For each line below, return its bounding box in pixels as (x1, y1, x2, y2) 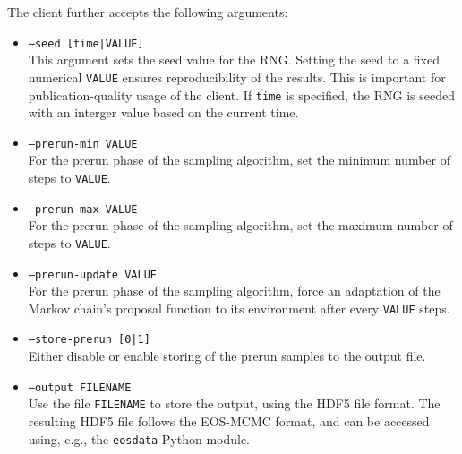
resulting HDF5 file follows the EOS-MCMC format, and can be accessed (28, 412, 430, 431)
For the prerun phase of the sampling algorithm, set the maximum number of (28, 216, 453, 235)
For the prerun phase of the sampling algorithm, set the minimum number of (28, 150, 450, 169)
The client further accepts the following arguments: (7, 3, 288, 21)
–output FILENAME (28, 381, 132, 394)
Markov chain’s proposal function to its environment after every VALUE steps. (28, 298, 450, 317)
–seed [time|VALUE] (28, 37, 144, 50)
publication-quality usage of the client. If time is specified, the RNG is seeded (28, 85, 455, 104)
